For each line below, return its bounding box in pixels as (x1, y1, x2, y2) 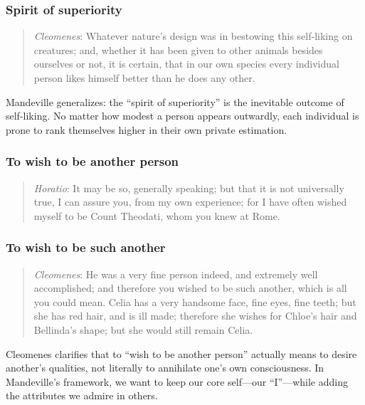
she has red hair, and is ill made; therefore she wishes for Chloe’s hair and (33, 308, 357, 323)
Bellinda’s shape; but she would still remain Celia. (33, 322, 253, 337)
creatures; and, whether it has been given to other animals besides (33, 42, 323, 57)
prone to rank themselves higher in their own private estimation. (6, 122, 287, 137)
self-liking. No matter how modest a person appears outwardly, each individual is (6, 108, 359, 123)
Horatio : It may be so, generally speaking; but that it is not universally (33, 180, 344, 195)
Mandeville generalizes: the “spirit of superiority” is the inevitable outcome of (6, 94, 344, 109)
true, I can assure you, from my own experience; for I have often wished (33, 194, 347, 209)
